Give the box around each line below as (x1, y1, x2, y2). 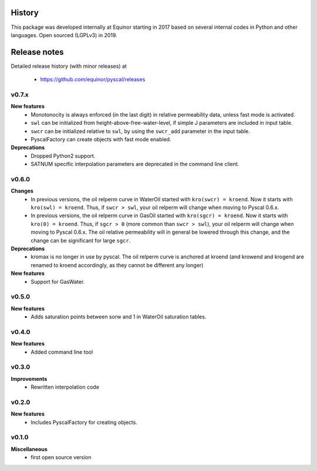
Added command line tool (31, 348, 93, 356)
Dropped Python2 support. (31, 152, 96, 159)
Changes (11, 187, 33, 194)
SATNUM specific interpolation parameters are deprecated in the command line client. (31, 161, 240, 168)
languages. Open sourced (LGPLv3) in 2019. (11, 31, 117, 38)
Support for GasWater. (31, 278, 85, 285)
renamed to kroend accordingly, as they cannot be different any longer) (31, 261, 204, 268)
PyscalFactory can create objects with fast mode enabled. (31, 135, 171, 142)
